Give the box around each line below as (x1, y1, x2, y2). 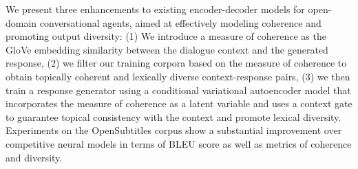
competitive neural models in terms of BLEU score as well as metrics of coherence (6, 136, 352, 150)
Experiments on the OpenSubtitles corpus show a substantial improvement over (6, 123, 342, 137)
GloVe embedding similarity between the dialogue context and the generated (6, 42, 328, 56)
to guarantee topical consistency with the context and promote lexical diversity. (6, 109, 341, 124)
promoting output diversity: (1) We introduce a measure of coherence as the (6, 29, 326, 43)
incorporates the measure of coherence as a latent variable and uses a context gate (6, 96, 352, 111)
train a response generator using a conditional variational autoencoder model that (6, 82, 351, 97)
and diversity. (6, 150, 63, 164)
